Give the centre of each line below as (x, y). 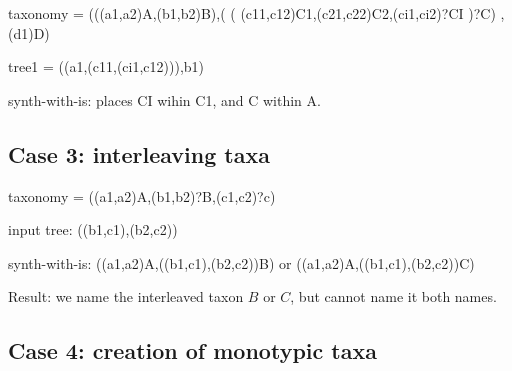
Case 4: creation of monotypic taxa (192, 350)
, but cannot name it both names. (393, 296)
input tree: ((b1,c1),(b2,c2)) (93, 229)
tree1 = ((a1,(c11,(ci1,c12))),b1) (106, 66)
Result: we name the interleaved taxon (126, 296)
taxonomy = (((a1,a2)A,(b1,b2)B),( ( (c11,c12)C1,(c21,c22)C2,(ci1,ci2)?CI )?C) (252, 13)
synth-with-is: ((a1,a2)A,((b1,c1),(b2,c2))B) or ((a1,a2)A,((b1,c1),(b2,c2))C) (241, 262)
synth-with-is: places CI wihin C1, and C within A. (164, 99)
